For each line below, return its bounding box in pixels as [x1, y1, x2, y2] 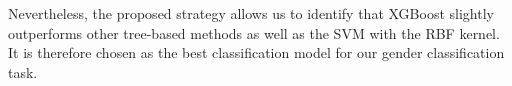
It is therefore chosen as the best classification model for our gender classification [8, 42, 505, 63]
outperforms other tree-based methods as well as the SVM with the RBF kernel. [8, 22, 500, 43]
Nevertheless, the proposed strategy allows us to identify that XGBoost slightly [8, 3, 494, 23]
